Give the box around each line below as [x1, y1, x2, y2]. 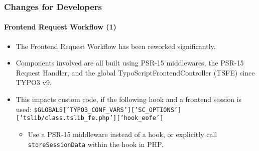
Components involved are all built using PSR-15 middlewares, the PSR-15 [16, 57, 244, 68]
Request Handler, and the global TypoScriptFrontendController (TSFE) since [16, 67, 255, 77]
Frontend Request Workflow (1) [4, 21, 116, 32]
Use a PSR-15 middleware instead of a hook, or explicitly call [28, 128, 217, 139]
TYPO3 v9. [16, 77, 52, 87]
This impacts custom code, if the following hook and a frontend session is [16, 94, 242, 104]
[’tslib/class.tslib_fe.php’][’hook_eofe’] [16, 114, 164, 122]
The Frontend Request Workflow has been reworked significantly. [16, 40, 216, 51]
